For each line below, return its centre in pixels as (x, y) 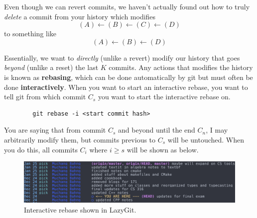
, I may (217, 130)
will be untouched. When (206, 139)
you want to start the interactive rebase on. (164, 97)
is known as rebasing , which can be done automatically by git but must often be (128, 77)
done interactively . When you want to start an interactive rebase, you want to (126, 87)
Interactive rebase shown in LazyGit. (80, 209)
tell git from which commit (45, 97)
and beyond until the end (157, 130)
